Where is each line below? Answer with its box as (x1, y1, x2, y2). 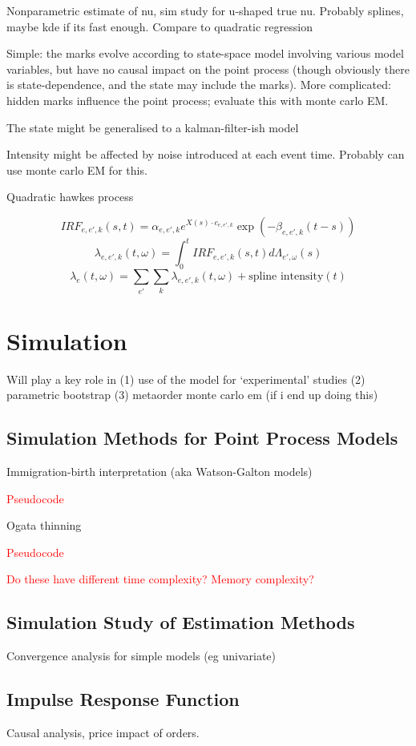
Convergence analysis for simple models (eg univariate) (6, 647, 277, 664)
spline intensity (248, 271, 324, 283)
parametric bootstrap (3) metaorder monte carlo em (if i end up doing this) (6, 386, 378, 403)
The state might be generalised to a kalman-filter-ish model (6, 119, 299, 135)
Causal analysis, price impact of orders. (6, 724, 200, 741)
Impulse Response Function (6, 687, 240, 712)
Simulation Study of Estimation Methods (6, 610, 355, 635)
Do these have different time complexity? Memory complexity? (6, 571, 314, 587)
